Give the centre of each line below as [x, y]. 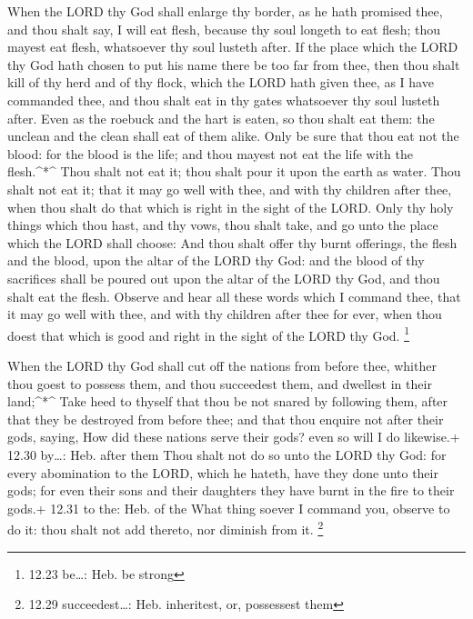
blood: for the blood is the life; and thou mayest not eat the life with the [210, 153]
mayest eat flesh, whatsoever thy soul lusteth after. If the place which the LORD [233, 47]
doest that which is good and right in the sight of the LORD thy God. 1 [208, 334]
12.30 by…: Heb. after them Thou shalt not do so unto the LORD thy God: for [227, 454]
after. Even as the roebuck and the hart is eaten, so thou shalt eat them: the [221, 118]
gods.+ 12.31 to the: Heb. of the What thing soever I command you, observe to [229, 508]
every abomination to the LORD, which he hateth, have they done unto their [223, 472]
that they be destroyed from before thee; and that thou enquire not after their [226, 419]
